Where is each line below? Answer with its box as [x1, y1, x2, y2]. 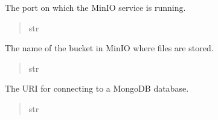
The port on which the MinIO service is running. [5, 1, 186, 13]
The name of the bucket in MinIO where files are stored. [5, 42, 214, 54]
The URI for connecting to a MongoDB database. [5, 82, 189, 95]
